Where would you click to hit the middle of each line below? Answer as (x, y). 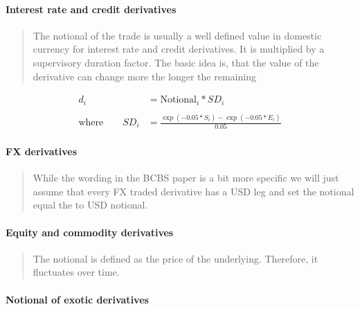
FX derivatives (42, 151)
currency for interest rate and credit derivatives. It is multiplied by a (179, 49)
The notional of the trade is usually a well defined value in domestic (177, 35)
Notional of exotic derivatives (77, 299)
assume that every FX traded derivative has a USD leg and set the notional (193, 191)
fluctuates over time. (76, 272)
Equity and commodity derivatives (90, 232)
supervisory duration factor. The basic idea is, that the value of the (176, 62)
